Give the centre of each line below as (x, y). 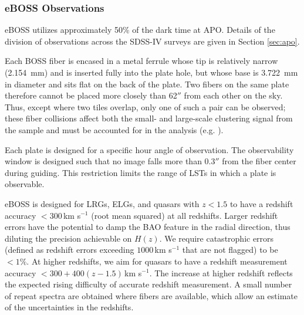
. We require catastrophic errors (217, 238)
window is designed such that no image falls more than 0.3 (110, 161)
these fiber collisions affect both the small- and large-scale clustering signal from (149, 118)
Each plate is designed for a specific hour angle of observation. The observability (149, 149)
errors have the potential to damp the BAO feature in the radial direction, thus (148, 227)
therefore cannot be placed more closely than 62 (91, 95)
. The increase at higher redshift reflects (221, 272)
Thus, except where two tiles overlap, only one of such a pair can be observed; (145, 106)
